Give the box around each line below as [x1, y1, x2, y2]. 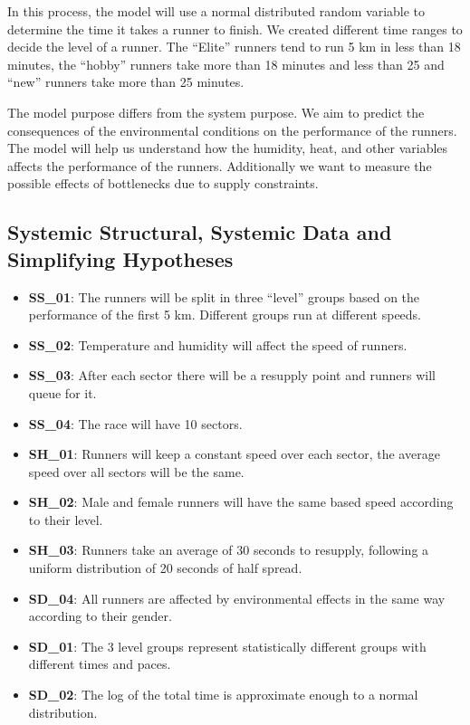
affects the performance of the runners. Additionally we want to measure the [7, 156, 432, 175]
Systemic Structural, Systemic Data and [7, 218, 392, 246]
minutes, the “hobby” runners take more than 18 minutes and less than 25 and [7, 54, 445, 73]
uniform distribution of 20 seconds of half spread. [28, 558, 302, 577]
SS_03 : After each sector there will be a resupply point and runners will [28, 366, 436, 385]
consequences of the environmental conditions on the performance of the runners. [7, 120, 457, 139]
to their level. [28, 510, 103, 529]
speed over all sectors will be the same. [28, 462, 245, 481]
